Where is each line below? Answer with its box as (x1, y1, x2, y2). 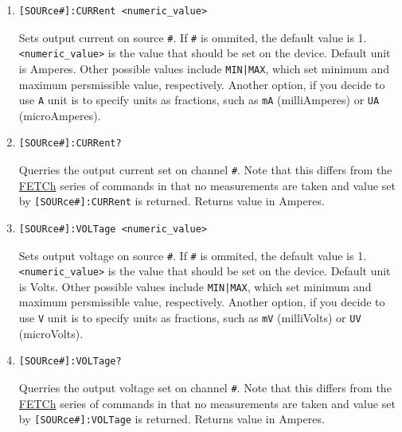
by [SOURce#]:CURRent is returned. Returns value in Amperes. (18, 193, 325, 209)
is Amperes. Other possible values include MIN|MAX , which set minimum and (18, 60, 389, 76)
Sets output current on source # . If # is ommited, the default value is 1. (18, 29, 367, 45)
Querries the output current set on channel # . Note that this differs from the (18, 162, 392, 177)
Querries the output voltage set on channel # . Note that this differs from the (18, 379, 392, 395)
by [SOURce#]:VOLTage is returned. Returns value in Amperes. (18, 411, 325, 427)
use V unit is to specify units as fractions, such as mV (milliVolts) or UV (18, 309, 361, 326)
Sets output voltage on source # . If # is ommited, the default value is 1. (18, 247, 367, 263)
